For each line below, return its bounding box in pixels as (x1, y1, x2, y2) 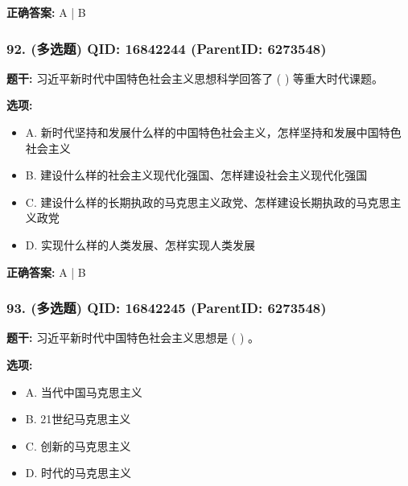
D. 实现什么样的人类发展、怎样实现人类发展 (25, 236, 256, 253)
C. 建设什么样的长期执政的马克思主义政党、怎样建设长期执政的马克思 (25, 193, 390, 210)
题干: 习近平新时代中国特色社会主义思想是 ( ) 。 (6, 329, 260, 346)
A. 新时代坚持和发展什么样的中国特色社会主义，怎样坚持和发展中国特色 (25, 124, 402, 140)
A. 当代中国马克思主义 (25, 383, 142, 400)
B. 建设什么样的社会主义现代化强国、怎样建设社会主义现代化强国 (25, 167, 368, 183)
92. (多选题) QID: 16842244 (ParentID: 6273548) (6, 38, 327, 58)
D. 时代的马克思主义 (25, 464, 132, 481)
